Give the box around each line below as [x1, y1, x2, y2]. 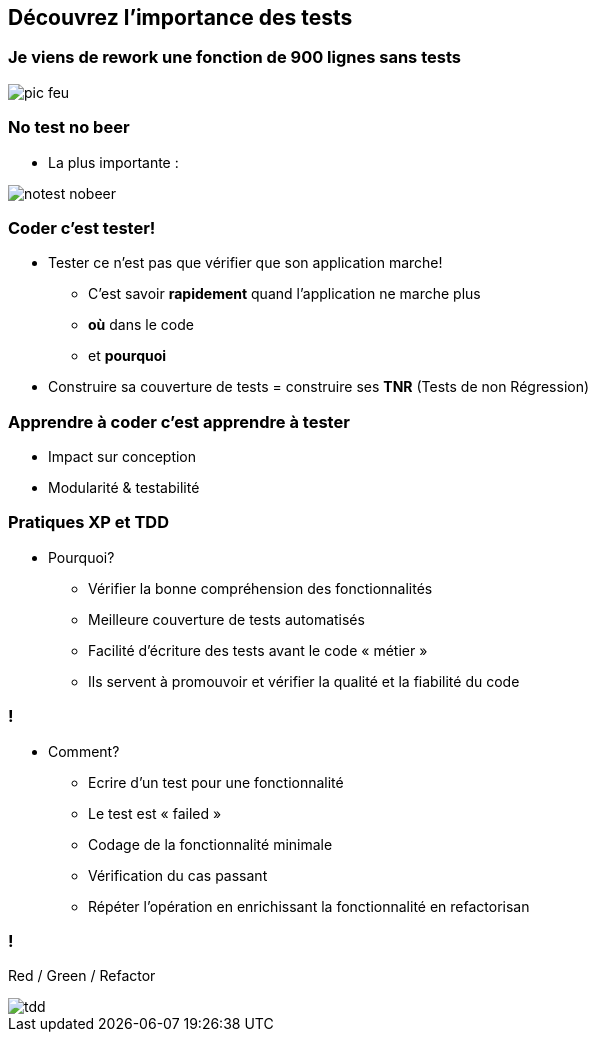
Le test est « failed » [88, 804, 222, 822]
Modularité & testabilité [48, 479, 200, 497]
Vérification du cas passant [88, 866, 268, 884]
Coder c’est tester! [8, 217, 156, 238]
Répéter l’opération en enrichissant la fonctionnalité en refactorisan [88, 897, 530, 915]
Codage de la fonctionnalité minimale [88, 835, 333, 853]
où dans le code [88, 316, 194, 334]
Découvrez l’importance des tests [8, 5, 353, 30]
